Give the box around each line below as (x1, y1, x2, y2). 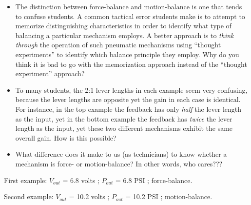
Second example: (4, 191, 54, 202)
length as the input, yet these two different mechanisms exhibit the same (15, 123, 233, 133)
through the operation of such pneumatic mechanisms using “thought (15, 40, 221, 50)
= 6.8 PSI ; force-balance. (115, 175, 193, 185)
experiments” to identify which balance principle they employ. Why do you (15, 49, 239, 59)
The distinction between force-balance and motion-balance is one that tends (15, 1, 242, 11)
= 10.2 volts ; (69, 191, 110, 202)
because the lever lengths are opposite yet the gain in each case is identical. (15, 94, 241, 104)
